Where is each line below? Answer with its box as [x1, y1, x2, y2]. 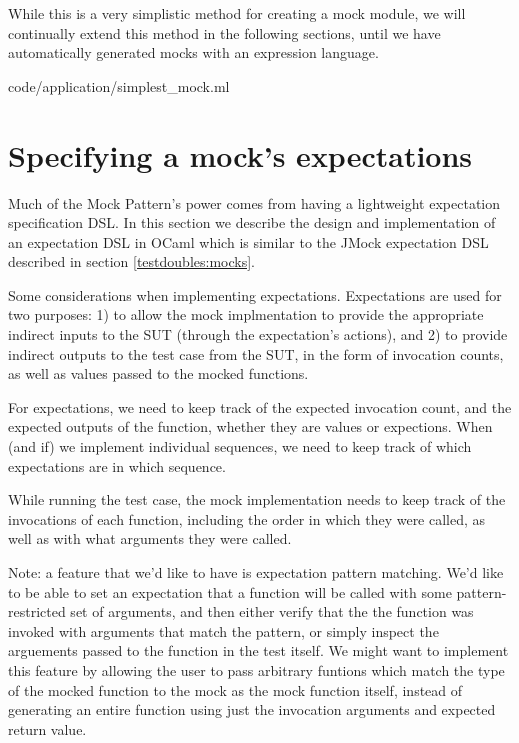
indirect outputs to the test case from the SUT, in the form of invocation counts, [8, 343, 504, 364]
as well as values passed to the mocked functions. [8, 363, 309, 384]
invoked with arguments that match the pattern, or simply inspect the [8, 620, 439, 641]
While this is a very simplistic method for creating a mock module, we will [8, 3, 466, 23]
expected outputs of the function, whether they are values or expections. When [8, 416, 493, 437]
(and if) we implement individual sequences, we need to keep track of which [8, 436, 472, 457]
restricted [8, 601, 66, 622]
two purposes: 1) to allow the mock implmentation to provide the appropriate [8, 304, 484, 325]
